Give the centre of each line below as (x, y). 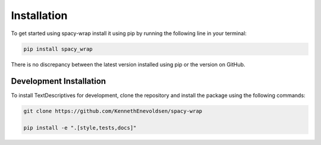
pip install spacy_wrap (58, 49)
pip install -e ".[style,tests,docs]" (80, 128)
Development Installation (59, 81)
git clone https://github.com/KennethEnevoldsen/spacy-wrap (113, 111)
